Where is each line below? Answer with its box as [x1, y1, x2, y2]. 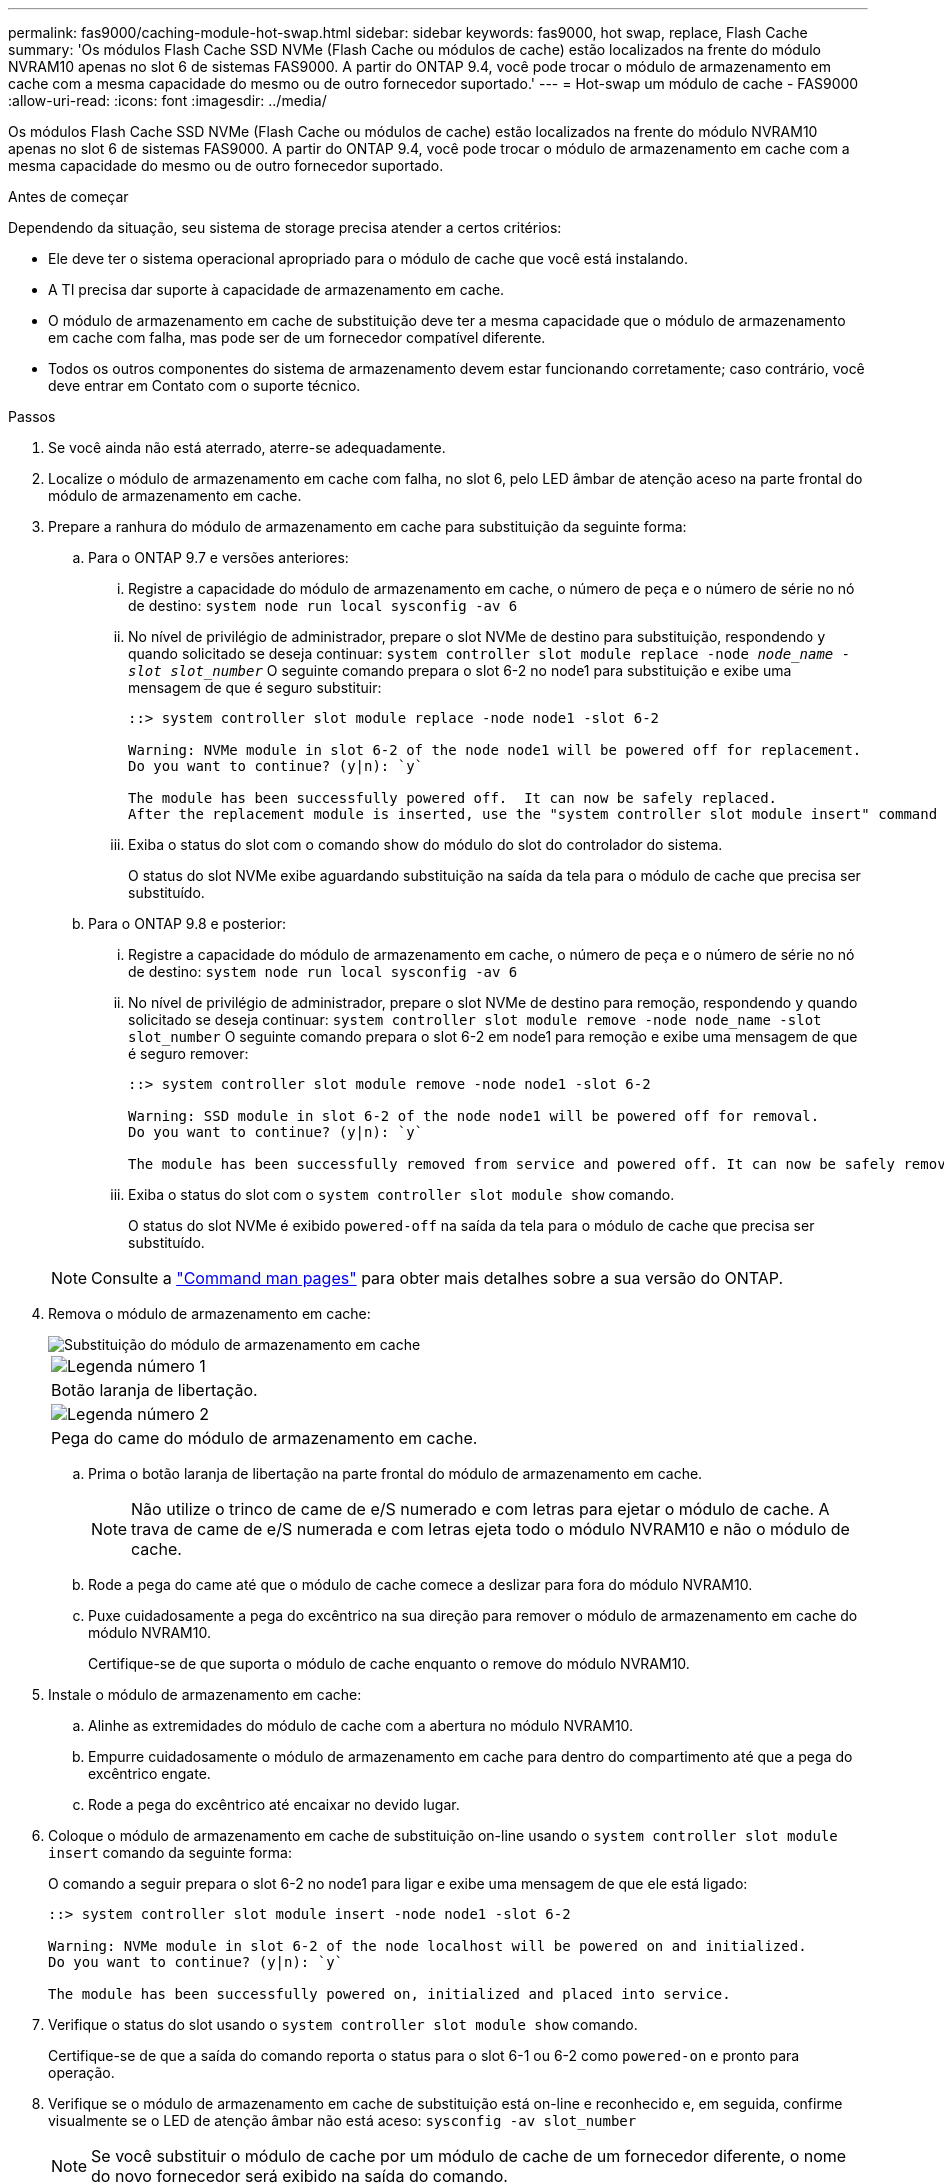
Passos [8, 408, 56, 425]
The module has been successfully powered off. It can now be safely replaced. [128, 790, 778, 806]
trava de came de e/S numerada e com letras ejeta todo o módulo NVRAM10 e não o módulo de [131, 1519, 850, 1539]
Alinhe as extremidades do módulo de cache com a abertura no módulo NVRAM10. [88, 1717, 634, 1734]
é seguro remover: [128, 1045, 249, 1062]
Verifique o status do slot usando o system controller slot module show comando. [48, 2016, 638, 2033]
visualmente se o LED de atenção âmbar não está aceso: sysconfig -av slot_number [48, 2112, 637, 2129]
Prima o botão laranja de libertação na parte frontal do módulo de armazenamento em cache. [88, 1465, 703, 1482]
